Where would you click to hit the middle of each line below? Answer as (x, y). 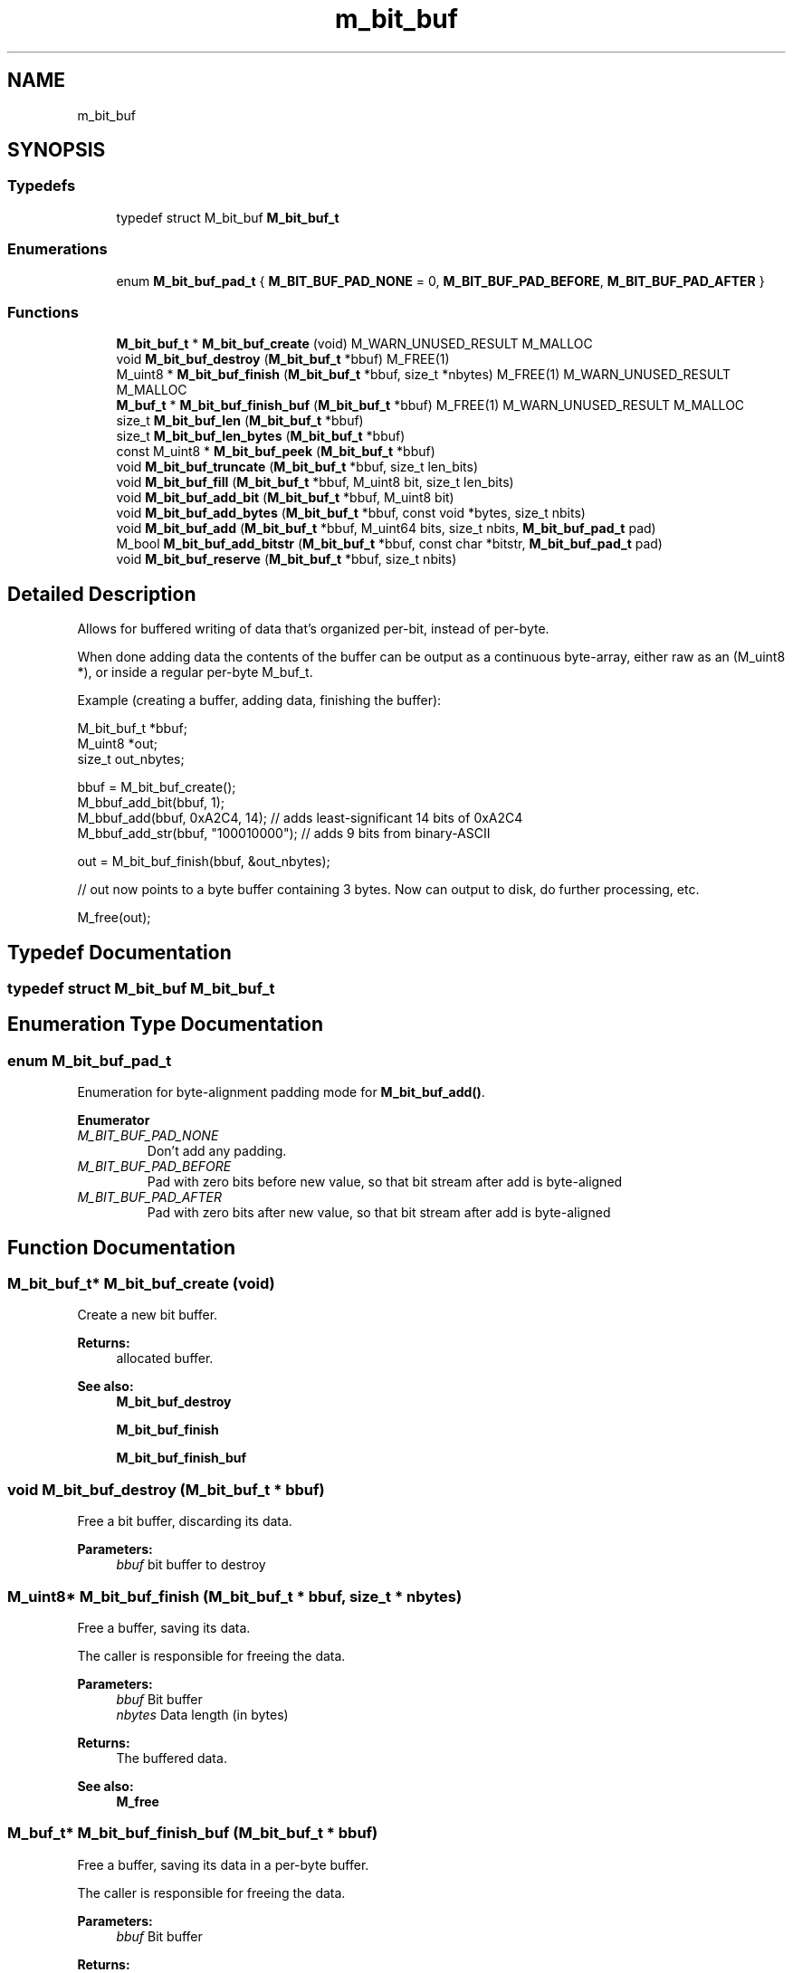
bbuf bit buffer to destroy (191, 1565)
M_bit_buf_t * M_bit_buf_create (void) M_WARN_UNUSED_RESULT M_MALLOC (354, 344)
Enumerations (57, 249)
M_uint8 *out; (118, 744)
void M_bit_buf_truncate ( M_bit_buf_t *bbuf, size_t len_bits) (297, 467)
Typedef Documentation (119, 952)
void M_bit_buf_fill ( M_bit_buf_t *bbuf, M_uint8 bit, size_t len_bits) (315, 482)
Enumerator (114, 1120)
